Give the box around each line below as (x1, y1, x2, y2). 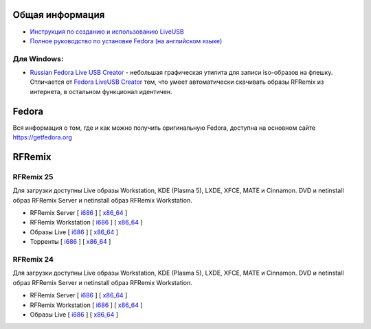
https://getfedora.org (12, 133, 72, 141)
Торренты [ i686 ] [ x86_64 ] (30, 238, 111, 246)
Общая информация (12, 9, 105, 21)
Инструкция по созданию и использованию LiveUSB (30, 27, 185, 36)
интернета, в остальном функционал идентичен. (30, 87, 172, 95)
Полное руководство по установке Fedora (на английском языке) (30, 36, 223, 45)
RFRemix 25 (12, 172, 54, 181)
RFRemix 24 (12, 255, 54, 264)
